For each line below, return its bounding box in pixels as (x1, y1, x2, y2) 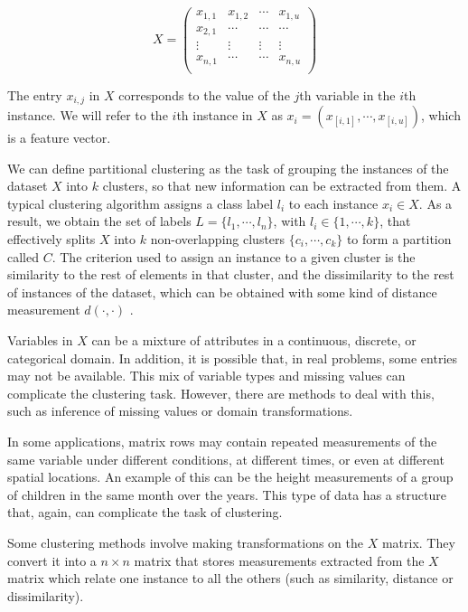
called (7, 247, 39, 266)
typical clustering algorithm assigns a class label (7, 193, 274, 212)
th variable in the (299, 85, 396, 104)
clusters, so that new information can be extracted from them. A (102, 176, 462, 195)
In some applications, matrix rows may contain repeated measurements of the (7, 431, 437, 450)
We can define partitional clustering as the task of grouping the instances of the (7, 158, 449, 177)
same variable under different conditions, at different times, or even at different (7, 449, 445, 468)
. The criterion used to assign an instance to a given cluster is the (51, 247, 416, 266)
